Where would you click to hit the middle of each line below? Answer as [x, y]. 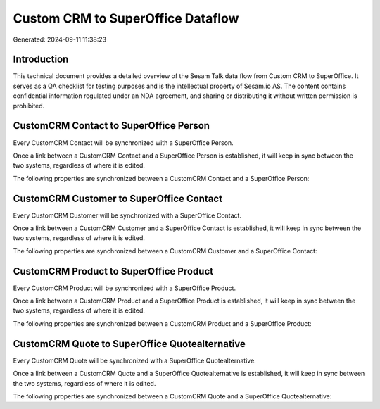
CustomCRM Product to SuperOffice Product [113, 271]
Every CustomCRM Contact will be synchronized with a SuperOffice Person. [123, 143]
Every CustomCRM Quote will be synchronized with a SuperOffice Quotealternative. [134, 360]
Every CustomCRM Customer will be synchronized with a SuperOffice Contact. [127, 215]
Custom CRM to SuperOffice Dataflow [126, 18]
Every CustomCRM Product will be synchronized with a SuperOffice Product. [124, 288]
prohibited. [29, 106]
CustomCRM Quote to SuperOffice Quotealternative [129, 344]
